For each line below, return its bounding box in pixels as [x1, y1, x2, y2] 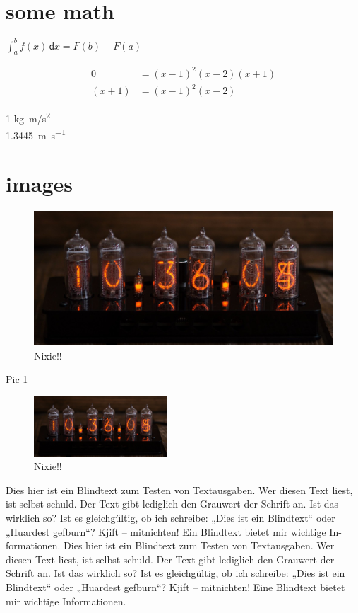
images [6, 169, 73, 198]
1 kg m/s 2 [6, 109, 51, 126]
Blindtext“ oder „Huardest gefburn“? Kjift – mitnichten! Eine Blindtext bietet [6, 579, 345, 594]
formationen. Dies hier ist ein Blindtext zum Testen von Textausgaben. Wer [6, 538, 335, 553]
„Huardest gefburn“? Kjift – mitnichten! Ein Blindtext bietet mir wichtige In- [6, 524, 342, 539]
